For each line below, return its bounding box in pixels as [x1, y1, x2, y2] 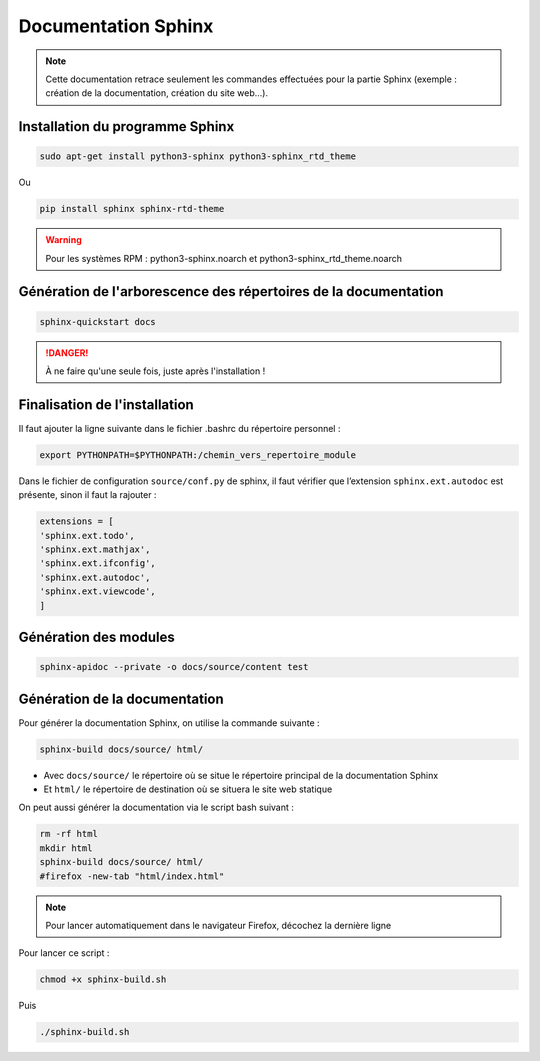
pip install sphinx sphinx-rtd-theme [39, 203, 225, 215]
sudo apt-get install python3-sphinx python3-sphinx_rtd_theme [39, 151, 357, 162]
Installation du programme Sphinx [18, 118, 235, 135]
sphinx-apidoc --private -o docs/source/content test [39, 661, 309, 673]
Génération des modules [18, 629, 175, 646]
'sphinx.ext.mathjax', [39, 544, 151, 555]
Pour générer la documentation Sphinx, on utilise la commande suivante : [18, 716, 320, 729]
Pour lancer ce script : [18, 947, 110, 959]
